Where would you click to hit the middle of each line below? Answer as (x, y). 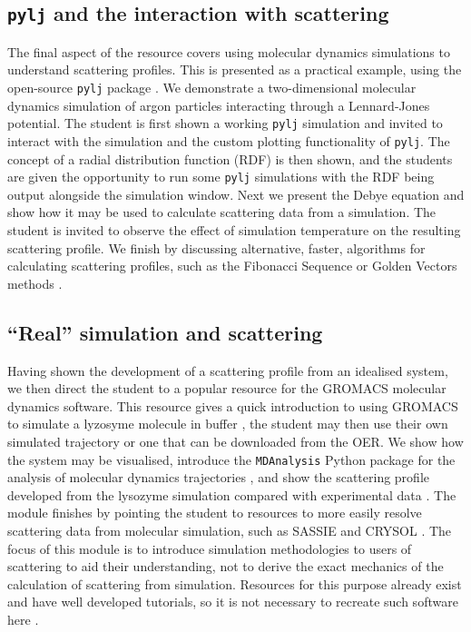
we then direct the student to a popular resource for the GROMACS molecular (227, 388)
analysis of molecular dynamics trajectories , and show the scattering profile (218, 477)
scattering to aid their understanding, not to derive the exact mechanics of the (226, 566)
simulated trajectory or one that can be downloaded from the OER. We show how (235, 441)
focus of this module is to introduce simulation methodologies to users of (210, 548)
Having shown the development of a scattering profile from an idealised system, (228, 370)
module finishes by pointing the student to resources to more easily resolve (215, 513)
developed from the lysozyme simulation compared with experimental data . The (232, 494)
